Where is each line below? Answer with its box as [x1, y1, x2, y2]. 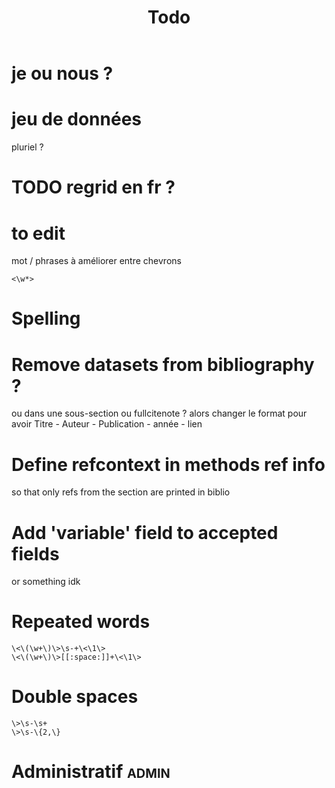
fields [11, 542, 60, 565]
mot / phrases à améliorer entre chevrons [11, 255, 182, 267]
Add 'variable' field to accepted [11, 521, 279, 544]
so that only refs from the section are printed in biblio [11, 486, 231, 498]
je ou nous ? [11, 62, 114, 85]
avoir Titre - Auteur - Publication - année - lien [11, 418, 203, 430]
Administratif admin [11, 761, 171, 783]
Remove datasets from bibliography [11, 353, 315, 376]
